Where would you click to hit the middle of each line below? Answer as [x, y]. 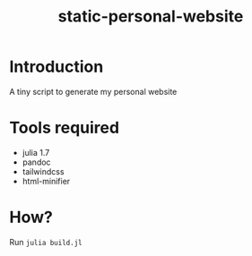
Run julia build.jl [46, 242]
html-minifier [46, 181]
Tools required [64, 128]
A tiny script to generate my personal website [93, 91]
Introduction [56, 67]
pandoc [36, 162]
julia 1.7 [36, 152]
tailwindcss [43, 171]
